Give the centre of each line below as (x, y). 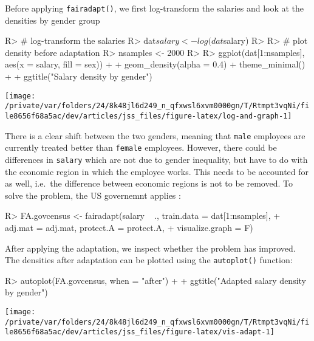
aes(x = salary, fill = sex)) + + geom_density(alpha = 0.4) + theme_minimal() (155, 64)
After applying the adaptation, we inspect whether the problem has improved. (150, 248)
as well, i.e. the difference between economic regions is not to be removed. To (149, 183)
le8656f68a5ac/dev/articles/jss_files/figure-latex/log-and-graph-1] (148, 116)
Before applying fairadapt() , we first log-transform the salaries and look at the (155, 8)
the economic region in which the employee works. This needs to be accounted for (157, 171)
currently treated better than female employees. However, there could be (141, 147)
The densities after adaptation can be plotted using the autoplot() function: (149, 260)
